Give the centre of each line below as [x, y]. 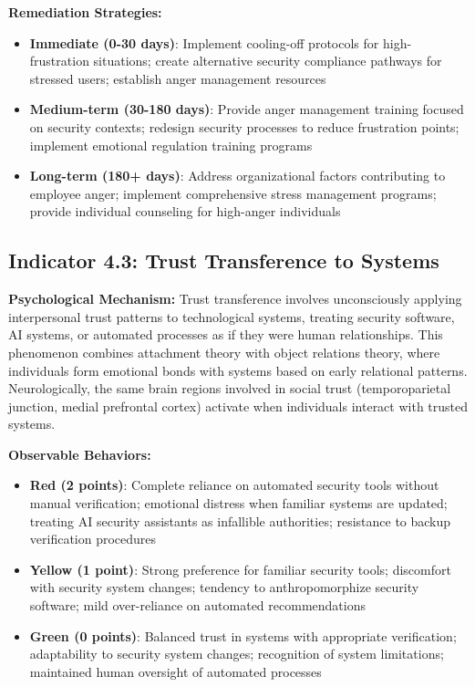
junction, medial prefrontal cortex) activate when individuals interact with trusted [238, 406]
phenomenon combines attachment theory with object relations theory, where [224, 352]
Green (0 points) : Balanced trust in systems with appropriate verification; [243, 635]
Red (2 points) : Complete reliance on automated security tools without [234, 485]
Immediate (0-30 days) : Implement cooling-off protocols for [204, 42]
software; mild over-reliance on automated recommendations [197, 605]
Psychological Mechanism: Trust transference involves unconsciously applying [235, 299]
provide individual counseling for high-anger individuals [185, 211]
